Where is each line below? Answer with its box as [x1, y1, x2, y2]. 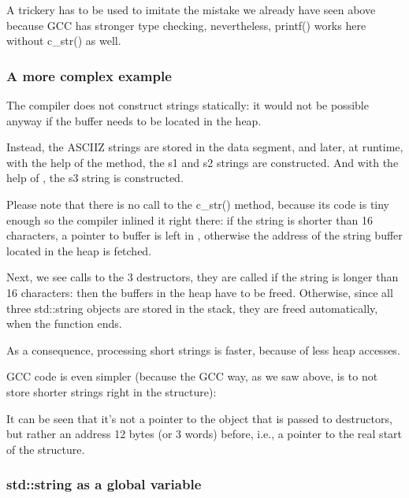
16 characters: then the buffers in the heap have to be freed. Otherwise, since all [6, 284, 393, 300]
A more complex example [6, 65, 172, 85]
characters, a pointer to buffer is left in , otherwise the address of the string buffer [6, 227, 403, 243]
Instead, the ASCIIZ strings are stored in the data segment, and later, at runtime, [6, 139, 403, 155]
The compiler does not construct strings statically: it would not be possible [6, 97, 369, 113]
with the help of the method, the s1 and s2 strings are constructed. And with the [6, 154, 399, 170]
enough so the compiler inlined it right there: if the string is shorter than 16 [6, 211, 373, 228]
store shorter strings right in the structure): [6, 383, 217, 400]
